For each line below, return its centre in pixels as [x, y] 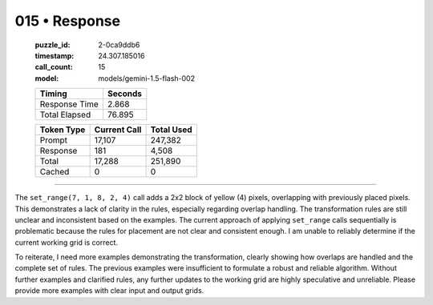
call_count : [54, 67]
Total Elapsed [65, 114]
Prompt [54, 140]
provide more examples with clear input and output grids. [109, 291]
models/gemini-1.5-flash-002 [147, 78]
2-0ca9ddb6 [119, 45]
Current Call [118, 130]
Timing [53, 94]
